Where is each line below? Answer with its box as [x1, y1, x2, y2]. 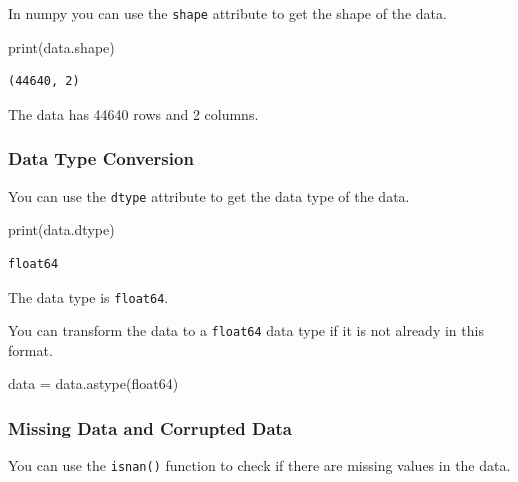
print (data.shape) [8, 36, 115, 57]
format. [8, 339, 53, 360]
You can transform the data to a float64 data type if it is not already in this [8, 320, 484, 341]
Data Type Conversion [8, 146, 194, 171]
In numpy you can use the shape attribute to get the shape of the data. [8, 3, 447, 23]
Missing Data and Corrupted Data [8, 415, 292, 440]
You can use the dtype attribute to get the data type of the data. [8, 185, 410, 206]
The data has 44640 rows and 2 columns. [8, 103, 259, 124]
